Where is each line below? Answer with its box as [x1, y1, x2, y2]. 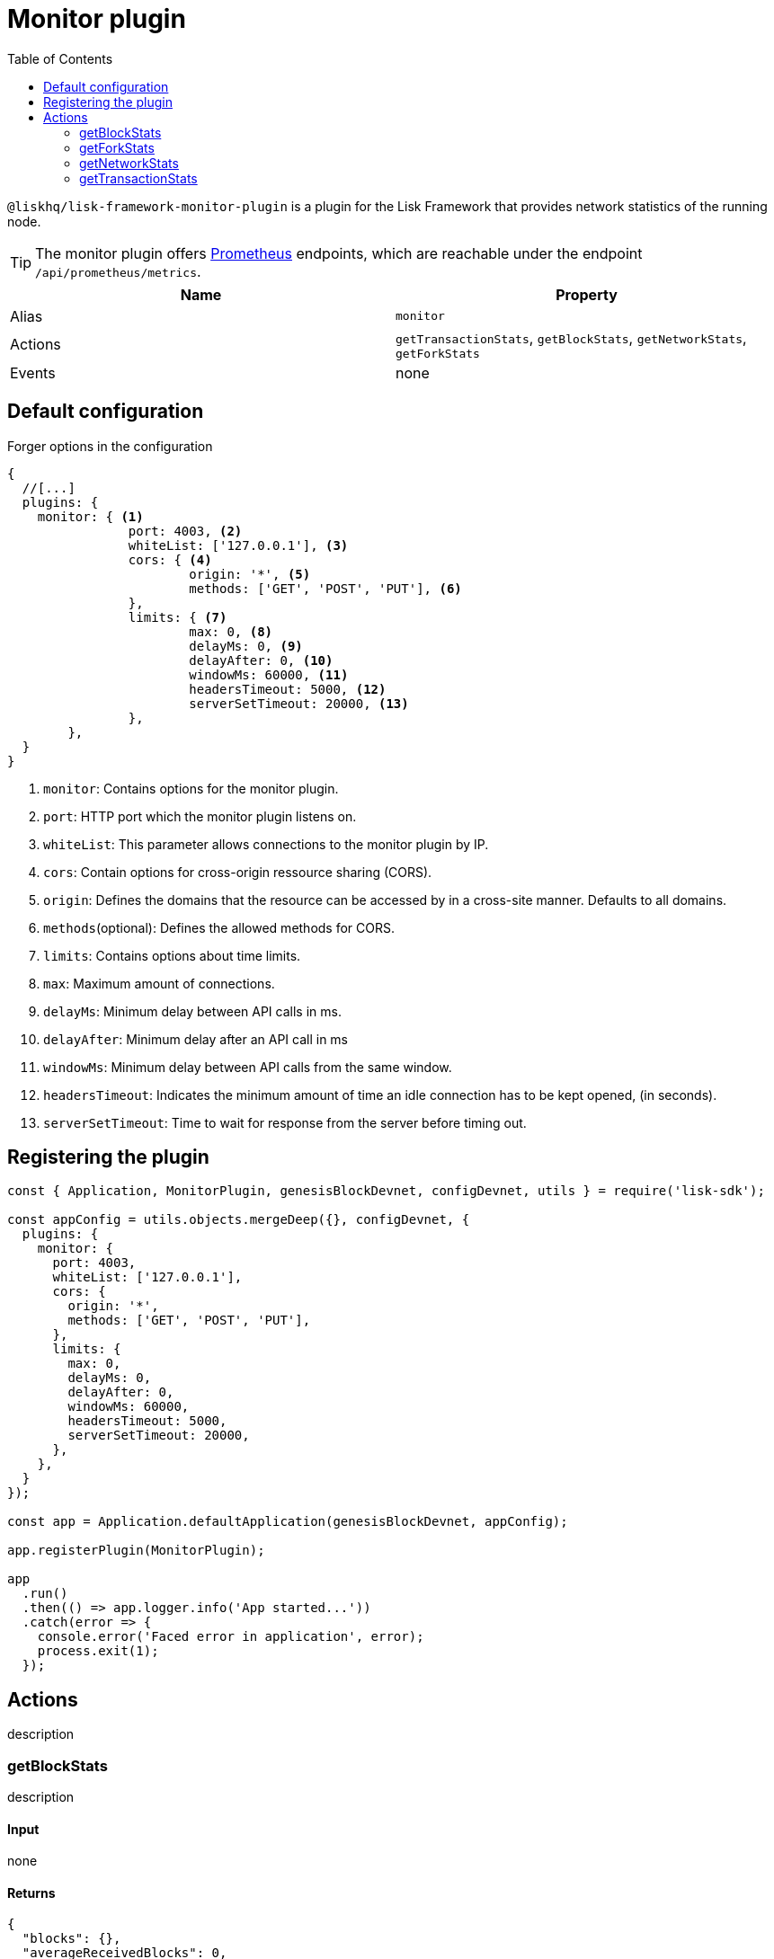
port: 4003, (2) [128, 523, 243, 538]
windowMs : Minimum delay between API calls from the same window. [43, 1059, 452, 1075]
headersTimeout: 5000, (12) [189, 681, 387, 696]
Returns [7, 1884, 56, 1901]
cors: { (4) [128, 552, 212, 567]
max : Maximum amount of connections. [43, 975, 275, 991]
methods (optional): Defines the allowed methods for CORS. [43, 919, 396, 935]
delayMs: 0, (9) [189, 638, 303, 653]
